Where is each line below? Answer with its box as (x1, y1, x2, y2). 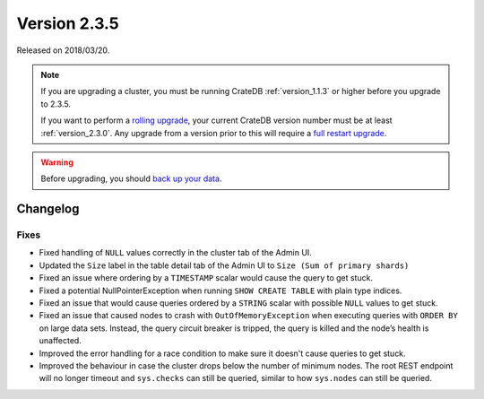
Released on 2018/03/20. (16, 45, 110, 56)
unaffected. (39, 335, 82, 346)
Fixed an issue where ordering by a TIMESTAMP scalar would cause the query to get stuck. (39, 273, 374, 283)
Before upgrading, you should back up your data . (40, 173, 222, 184)
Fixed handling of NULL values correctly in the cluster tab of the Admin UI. (39, 247, 313, 258)
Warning (40, 157, 73, 168)
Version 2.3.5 (16, 13, 120, 33)
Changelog (16, 202, 80, 217)
